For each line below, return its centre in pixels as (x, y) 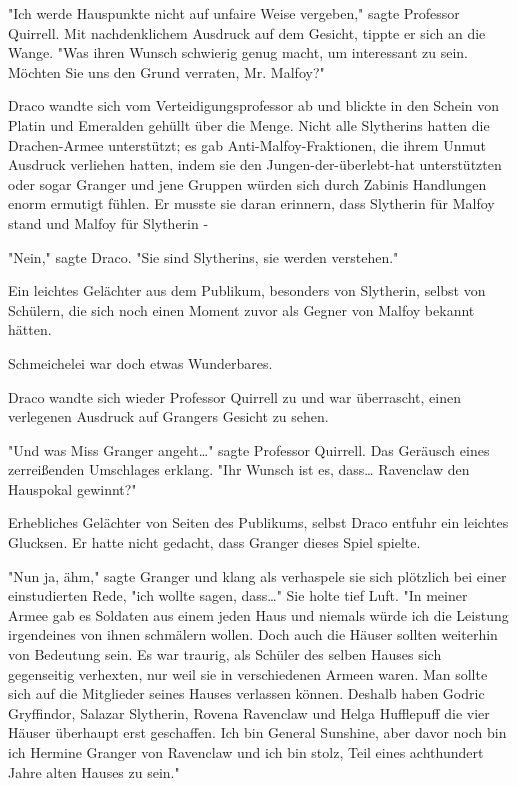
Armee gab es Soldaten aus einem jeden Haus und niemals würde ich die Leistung (258, 614)
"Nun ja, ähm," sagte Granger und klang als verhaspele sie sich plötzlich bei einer (257, 575)
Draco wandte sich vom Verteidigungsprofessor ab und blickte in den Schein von (254, 105)
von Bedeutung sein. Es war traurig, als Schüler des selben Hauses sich (225, 654)
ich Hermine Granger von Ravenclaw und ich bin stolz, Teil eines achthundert (246, 752)
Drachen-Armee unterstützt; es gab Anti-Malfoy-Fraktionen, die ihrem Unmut (247, 144)
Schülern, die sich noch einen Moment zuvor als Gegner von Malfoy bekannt (241, 309)
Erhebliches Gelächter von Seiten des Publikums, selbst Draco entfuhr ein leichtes (258, 522)
